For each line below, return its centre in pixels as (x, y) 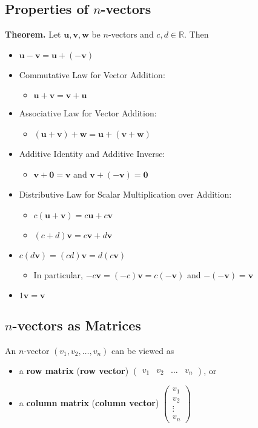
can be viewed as (143, 350)
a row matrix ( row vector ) (74, 371)
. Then (196, 34)
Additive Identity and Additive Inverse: (92, 153)
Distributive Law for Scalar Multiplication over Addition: (125, 194)
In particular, (58, 274)
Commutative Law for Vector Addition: (92, 74)
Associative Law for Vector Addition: (88, 113)
